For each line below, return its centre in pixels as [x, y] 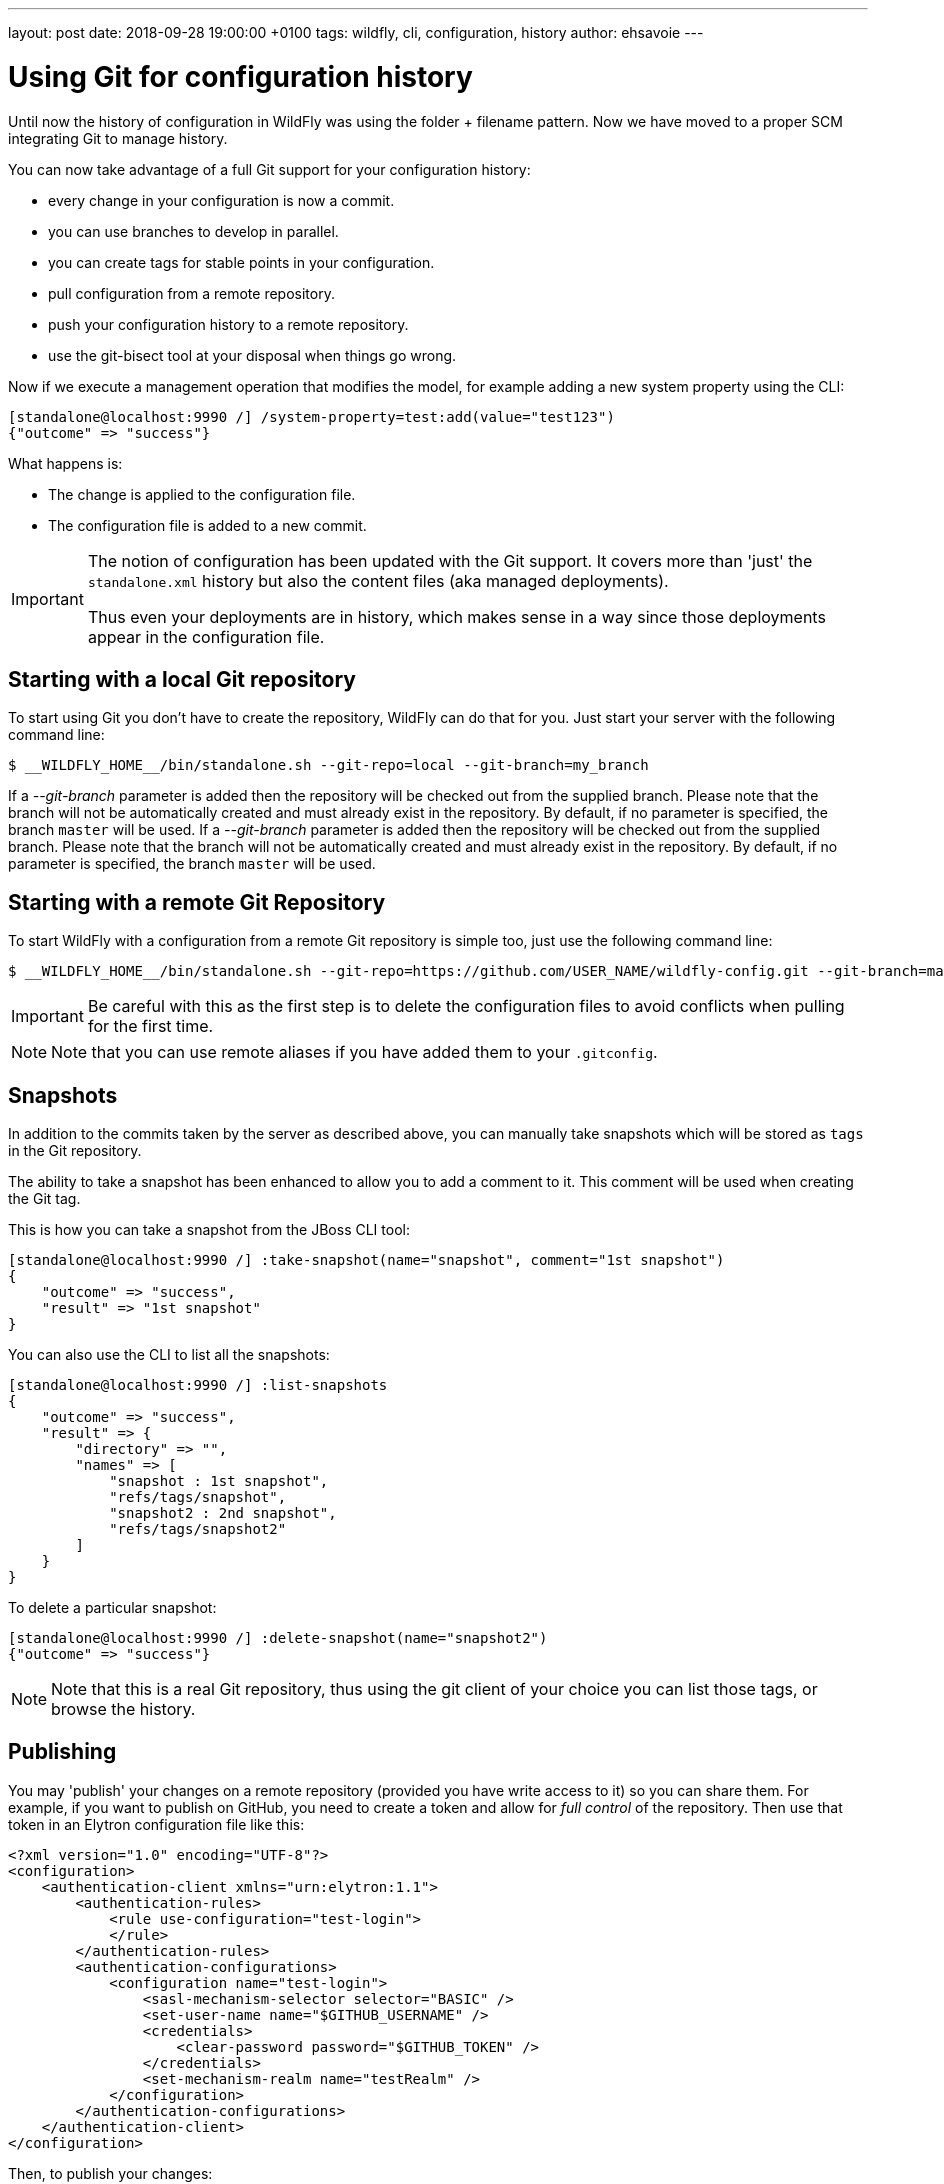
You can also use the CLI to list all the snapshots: [169, 1355]
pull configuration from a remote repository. [191, 293]
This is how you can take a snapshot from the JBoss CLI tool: [209, 1230]
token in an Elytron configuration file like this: [156, 1824]
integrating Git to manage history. [118, 138]
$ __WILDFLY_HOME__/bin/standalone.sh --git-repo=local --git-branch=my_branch [328, 765]
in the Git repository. [75, 1151]
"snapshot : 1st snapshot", [219, 1481]
